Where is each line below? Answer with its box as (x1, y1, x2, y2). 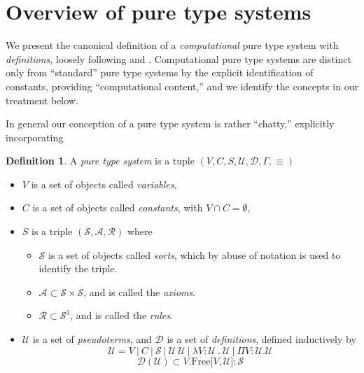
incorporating (6, 129, 64, 144)
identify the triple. (38, 261, 118, 276)
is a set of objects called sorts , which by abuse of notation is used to (48, 247, 341, 262)
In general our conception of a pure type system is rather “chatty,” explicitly (6, 116, 335, 131)
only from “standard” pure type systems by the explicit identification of (6, 65, 314, 80)
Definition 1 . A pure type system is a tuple (6, 153, 195, 168)
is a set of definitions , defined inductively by (167, 332, 356, 346)
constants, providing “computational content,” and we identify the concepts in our (6, 78, 358, 93)
